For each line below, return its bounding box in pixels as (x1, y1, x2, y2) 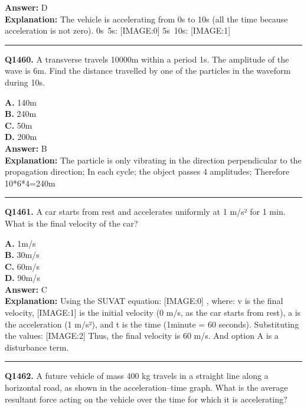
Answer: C (5, 283, 47, 295)
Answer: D (5, 1, 48, 13)
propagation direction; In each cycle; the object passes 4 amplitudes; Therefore (5, 165, 289, 178)
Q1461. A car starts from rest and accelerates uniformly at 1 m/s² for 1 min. (5, 205, 286, 218)
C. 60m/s (5, 260, 40, 272)
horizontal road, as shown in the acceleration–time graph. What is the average (5, 381, 288, 394)
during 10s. (5, 76, 45, 88)
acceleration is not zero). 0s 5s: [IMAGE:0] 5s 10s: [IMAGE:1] (5, 24, 231, 37)
